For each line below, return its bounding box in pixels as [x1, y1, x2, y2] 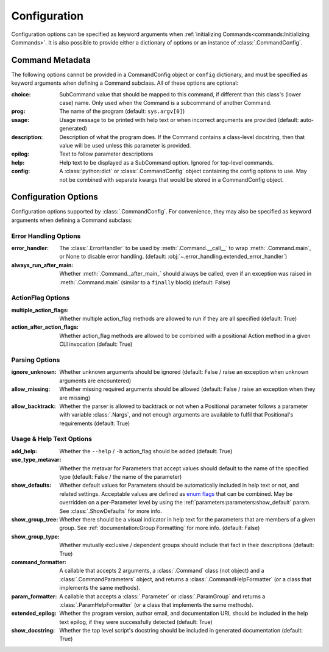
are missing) [59, 394, 91, 401]
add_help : [11, 447, 38, 454]
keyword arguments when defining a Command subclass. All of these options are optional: [11, 79, 239, 87]
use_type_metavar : [11, 456, 62, 464]
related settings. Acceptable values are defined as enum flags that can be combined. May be [59, 490, 292, 497]
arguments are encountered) [59, 377, 132, 384]
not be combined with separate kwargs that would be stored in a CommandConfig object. [59, 176, 284, 183]
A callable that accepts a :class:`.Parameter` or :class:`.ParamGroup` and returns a [59, 592, 266, 600]
